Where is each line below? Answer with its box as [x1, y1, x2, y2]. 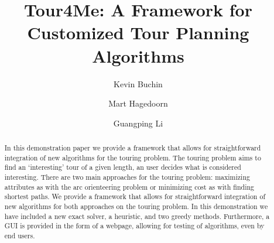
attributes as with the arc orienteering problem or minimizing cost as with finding [4, 182, 255, 191]
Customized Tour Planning [27, 20, 249, 45]
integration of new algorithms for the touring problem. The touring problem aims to [4, 152, 261, 162]
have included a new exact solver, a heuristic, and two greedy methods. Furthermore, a [4, 211, 270, 221]
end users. [4, 230, 35, 240]
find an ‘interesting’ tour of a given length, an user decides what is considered [4, 162, 241, 172]
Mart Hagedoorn [108, 97, 168, 109]
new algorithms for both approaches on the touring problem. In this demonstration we [4, 201, 268, 211]
